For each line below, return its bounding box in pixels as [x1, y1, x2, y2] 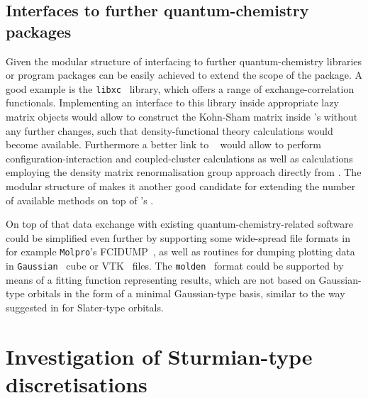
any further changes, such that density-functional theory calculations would [6, 123, 333, 138]
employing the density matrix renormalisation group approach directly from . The [6, 165, 362, 179]
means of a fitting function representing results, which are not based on [6, 272, 316, 287]
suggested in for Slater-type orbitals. [6, 299, 164, 314]
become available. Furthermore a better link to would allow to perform [6, 137, 321, 152]
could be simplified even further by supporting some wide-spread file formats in [6, 230, 350, 245]
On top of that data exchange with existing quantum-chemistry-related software [6, 216, 353, 231]
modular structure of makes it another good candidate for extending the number [6, 179, 356, 193]
